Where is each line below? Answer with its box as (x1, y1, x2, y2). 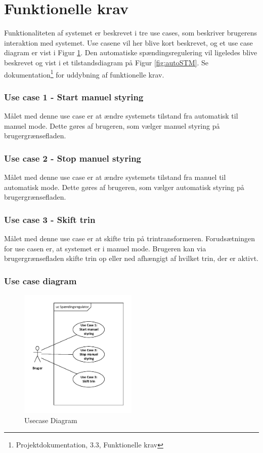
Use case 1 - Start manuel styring (4, 90, 144, 103)
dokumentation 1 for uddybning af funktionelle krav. (4, 67, 164, 80)
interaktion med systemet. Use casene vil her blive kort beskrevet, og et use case (4, 37, 253, 48)
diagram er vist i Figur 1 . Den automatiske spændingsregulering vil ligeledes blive (4, 47, 257, 58)
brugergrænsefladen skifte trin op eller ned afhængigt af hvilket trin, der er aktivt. (4, 253, 258, 263)
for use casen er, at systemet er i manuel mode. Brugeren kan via (4, 243, 206, 253)
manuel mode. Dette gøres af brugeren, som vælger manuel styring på (4, 120, 220, 131)
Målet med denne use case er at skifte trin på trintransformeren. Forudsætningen (4, 233, 255, 243)
